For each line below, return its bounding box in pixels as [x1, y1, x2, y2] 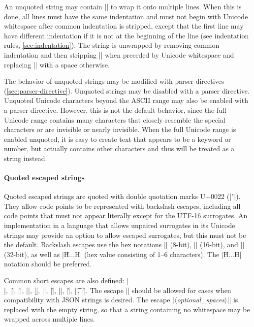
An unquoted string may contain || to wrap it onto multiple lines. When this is [4, 1, 242, 11]
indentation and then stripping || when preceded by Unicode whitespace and [4, 49, 234, 60]
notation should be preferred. [4, 259, 92, 269]
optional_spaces [177, 294, 225, 305]
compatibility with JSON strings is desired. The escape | [4, 294, 174, 305]
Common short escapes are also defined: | [4, 275, 128, 286]
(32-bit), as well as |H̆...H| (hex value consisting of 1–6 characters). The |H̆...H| [4, 249, 242, 259]
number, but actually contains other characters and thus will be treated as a [4, 143, 234, 154]
